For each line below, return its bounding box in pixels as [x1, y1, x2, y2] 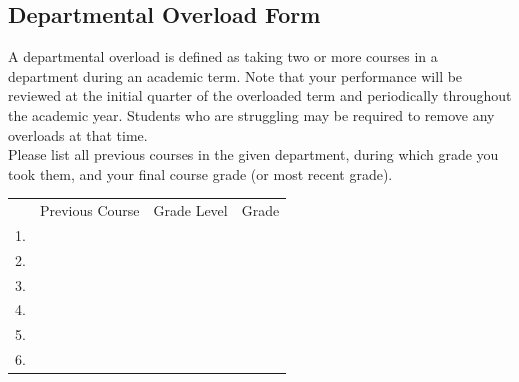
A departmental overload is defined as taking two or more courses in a [8, 46, 438, 67]
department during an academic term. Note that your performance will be [8, 65, 463, 86]
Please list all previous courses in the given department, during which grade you [8, 144, 499, 165]
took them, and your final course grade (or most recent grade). [8, 163, 393, 184]
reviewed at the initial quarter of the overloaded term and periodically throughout [8, 85, 512, 106]
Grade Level [153, 200, 228, 221]
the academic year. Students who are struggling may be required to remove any [8, 104, 495, 125]
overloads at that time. [8, 124, 148, 145]
